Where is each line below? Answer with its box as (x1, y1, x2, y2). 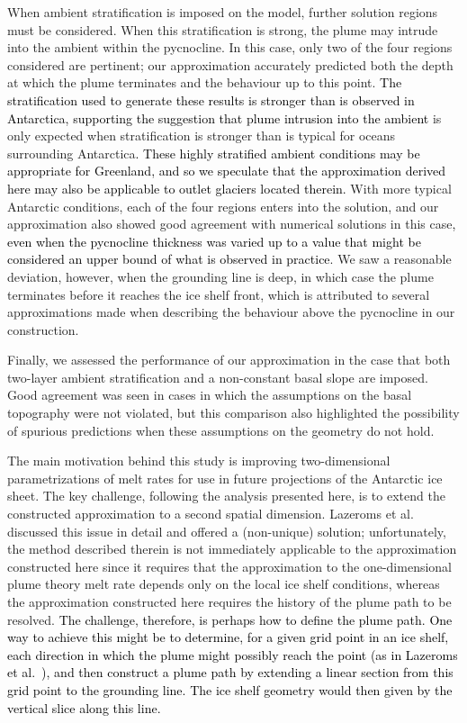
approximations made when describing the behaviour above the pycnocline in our (7, 303, 455, 321)
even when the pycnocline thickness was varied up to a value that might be (7, 231, 421, 250)
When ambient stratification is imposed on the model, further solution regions (7, 3, 438, 21)
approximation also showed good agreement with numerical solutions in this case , (7, 214, 456, 233)
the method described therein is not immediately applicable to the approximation (7, 539, 457, 558)
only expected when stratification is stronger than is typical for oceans (7, 126, 396, 145)
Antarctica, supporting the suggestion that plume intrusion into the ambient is (7, 108, 442, 127)
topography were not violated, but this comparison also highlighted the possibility (7, 403, 460, 422)
